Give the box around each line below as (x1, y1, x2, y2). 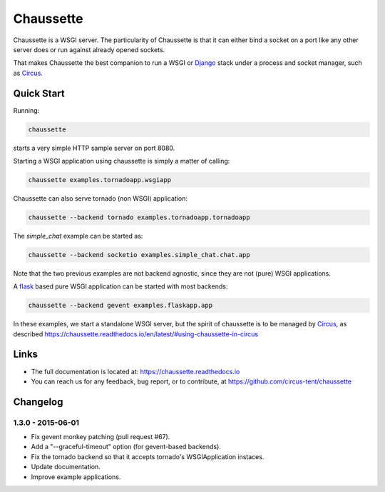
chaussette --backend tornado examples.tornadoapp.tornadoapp (28, 213, 250, 221)
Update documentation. (31, 463, 101, 471)
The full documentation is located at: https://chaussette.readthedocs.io (31, 367, 240, 376)
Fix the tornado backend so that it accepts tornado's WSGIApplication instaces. (31, 452, 265, 461)
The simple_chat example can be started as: (13, 231, 143, 240)
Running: (13, 106, 40, 114)
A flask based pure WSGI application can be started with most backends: (13, 282, 228, 291)
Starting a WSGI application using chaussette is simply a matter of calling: (13, 156, 230, 165)
